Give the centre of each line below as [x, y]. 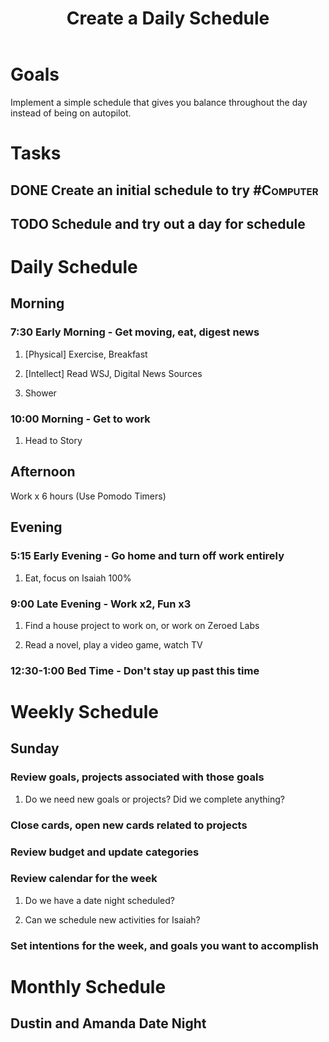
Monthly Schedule [88, 986]
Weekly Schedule [84, 711]
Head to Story [53, 441]
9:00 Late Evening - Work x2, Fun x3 [101, 604]
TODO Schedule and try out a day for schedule [158, 223]
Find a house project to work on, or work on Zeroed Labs [142, 625]
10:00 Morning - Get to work [80, 419]
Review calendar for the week [84, 879]
